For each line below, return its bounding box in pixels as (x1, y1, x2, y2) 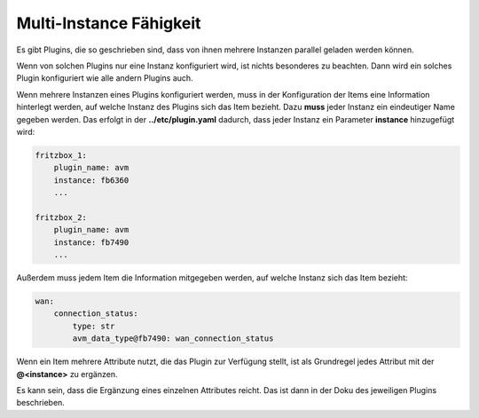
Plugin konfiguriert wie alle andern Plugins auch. (16, 73, 194, 83)
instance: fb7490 (53, 237, 130, 248)
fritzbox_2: (35, 212, 88, 222)
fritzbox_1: (35, 150, 88, 160)
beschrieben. (16, 398, 66, 408)
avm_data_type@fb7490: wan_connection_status (72, 334, 274, 343)
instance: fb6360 (53, 175, 130, 185)
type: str (72, 320, 115, 331)
